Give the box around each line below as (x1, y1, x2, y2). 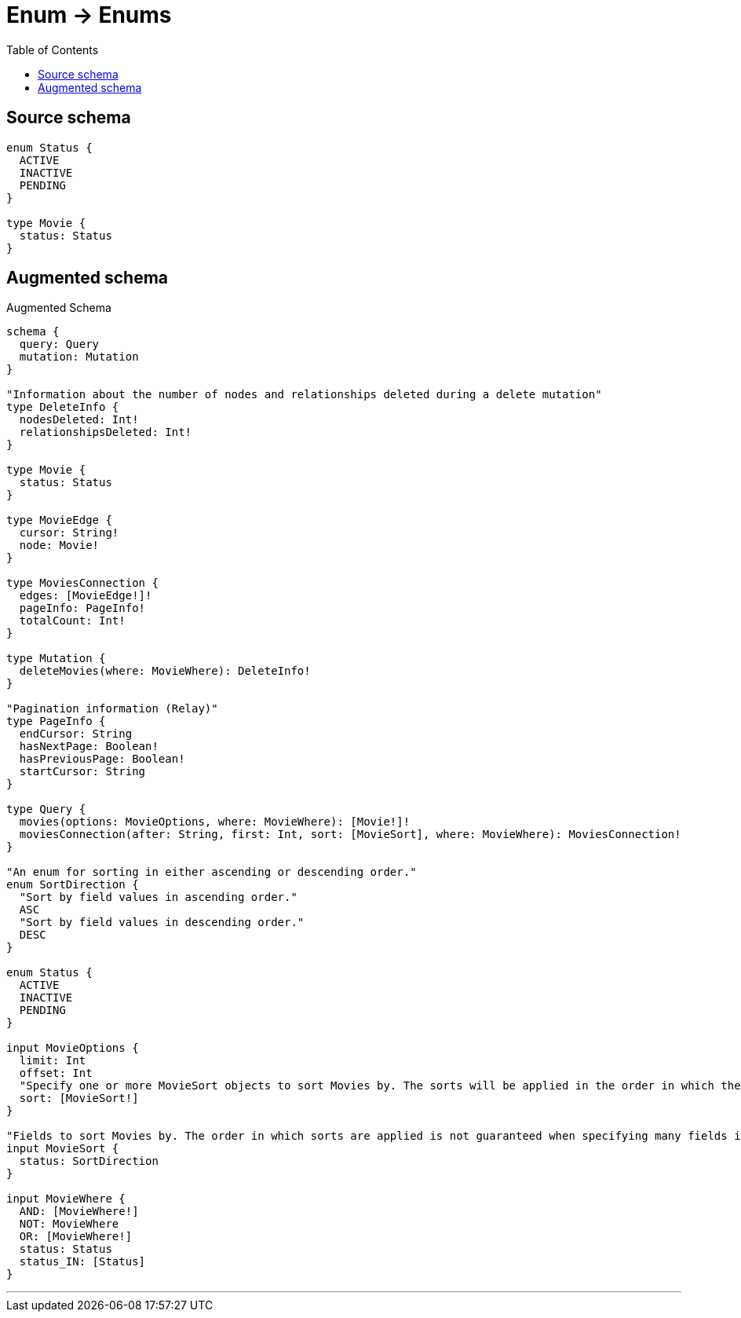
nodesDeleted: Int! (19, 413, 139, 427)
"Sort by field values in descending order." (19, 916, 305, 929)
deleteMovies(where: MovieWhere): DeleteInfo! (19, 664, 311, 678)
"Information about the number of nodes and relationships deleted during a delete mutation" (6, 388, 602, 401)
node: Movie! (19, 539, 100, 552)
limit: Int (19, 1054, 86, 1067)
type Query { (6, 803, 86, 816)
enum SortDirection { (6, 878, 139, 891)
